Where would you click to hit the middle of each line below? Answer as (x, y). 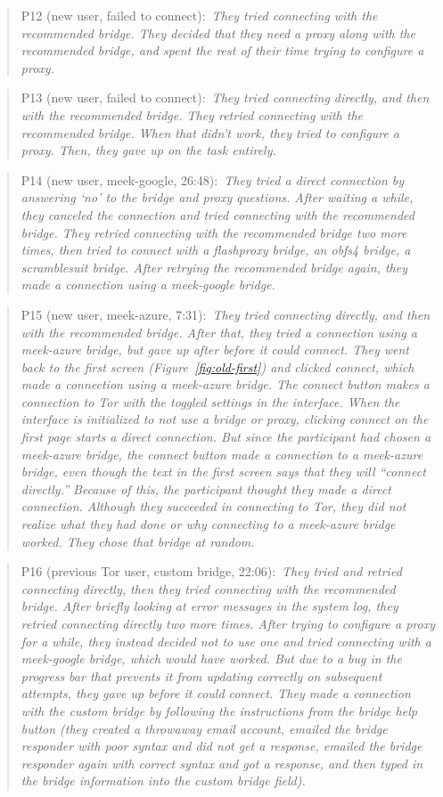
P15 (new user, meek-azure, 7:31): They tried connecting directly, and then (226, 314)
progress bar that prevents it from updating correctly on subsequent (201, 675)
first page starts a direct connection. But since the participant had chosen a (226, 437)
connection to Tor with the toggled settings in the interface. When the (210, 401)
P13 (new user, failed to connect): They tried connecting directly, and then (225, 98)
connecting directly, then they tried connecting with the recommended (208, 588)
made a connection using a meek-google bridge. (148, 285)
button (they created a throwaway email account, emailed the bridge (204, 728)
